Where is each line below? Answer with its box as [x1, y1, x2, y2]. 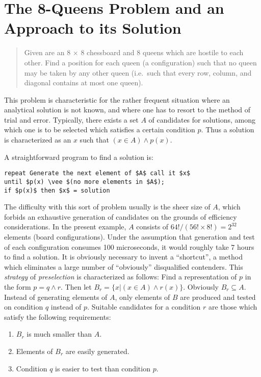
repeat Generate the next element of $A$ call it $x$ [4, 170, 191, 177]
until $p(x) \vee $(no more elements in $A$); [4, 178, 165, 185]
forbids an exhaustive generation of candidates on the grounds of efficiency [4, 211, 237, 222]
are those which [208, 301, 257, 312]
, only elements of [115, 291, 170, 302]
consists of [136, 221, 169, 232]
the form [4, 281, 31, 292]
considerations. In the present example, [4, 221, 126, 232]
